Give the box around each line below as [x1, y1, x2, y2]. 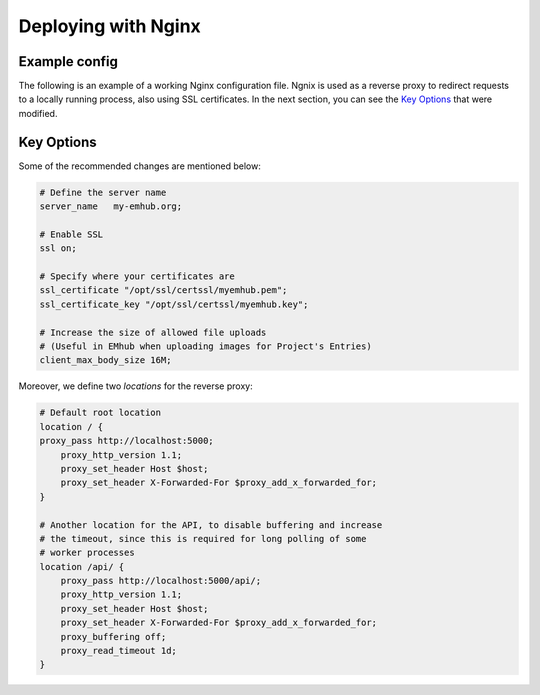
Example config [18, 53, 119, 70]
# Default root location [39, 407, 162, 419]
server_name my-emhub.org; [39, 201, 183, 212]
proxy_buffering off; [60, 631, 167, 642]
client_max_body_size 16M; [39, 355, 172, 366]
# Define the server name [39, 186, 167, 198]
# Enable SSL [39, 228, 104, 240]
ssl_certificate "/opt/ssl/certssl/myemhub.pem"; [39, 285, 288, 296]
